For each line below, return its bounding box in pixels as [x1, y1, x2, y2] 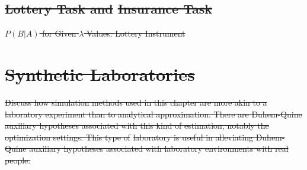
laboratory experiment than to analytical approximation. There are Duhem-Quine [5, 107, 302, 120]
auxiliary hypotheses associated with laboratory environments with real [29, 142, 289, 155]
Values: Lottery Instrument [86, 27, 186, 40]
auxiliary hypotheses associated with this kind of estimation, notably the [5, 119, 269, 132]
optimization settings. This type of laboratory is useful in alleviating [5, 130, 253, 143]
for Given [42, 27, 76, 40]
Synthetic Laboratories [5, 61, 195, 86]
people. [5, 153, 31, 166]
